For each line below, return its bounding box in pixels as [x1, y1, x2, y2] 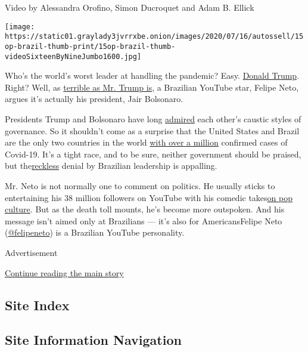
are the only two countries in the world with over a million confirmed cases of [5, 136, 288, 149]
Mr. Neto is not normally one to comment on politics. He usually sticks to [5, 179, 275, 192]
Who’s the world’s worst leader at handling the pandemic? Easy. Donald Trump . [5, 69, 300, 82]
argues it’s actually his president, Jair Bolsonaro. [5, 92, 183, 105]
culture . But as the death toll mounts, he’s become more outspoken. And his [5, 203, 285, 215]
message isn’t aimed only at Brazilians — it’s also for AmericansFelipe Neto [5, 214, 282, 227]
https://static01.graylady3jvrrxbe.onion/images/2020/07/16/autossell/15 [5, 32, 304, 41]
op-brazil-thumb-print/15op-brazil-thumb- [5, 42, 176, 51]
